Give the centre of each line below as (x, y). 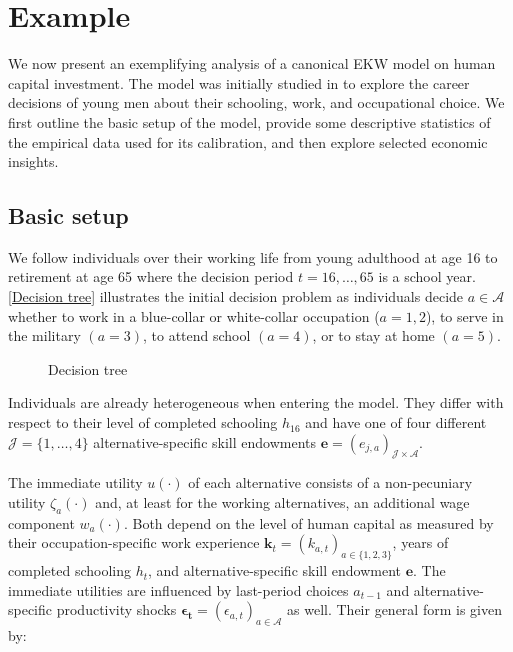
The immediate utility (75, 482)
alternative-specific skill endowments (204, 441)
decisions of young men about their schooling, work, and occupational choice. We (256, 102)
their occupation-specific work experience (134, 542)
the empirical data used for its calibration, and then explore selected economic (248, 141)
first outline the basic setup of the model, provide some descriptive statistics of (249, 121)
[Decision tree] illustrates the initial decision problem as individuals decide (236, 296)
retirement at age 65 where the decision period (151, 276)
